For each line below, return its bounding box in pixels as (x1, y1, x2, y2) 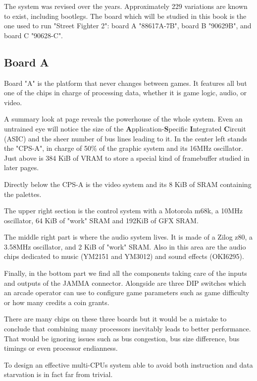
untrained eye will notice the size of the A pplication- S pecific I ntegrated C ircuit (4, 123, 246, 133)
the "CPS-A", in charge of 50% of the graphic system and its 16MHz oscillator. (4, 143, 243, 153)
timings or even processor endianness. (4, 343, 118, 353)
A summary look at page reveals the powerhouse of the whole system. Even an (4, 114, 243, 124)
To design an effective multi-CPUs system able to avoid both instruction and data (4, 359, 253, 370)
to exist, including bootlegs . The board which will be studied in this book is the (4, 10, 247, 21)
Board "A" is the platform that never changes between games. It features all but (4, 77, 247, 88)
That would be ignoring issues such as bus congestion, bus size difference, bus (4, 333, 240, 343)
